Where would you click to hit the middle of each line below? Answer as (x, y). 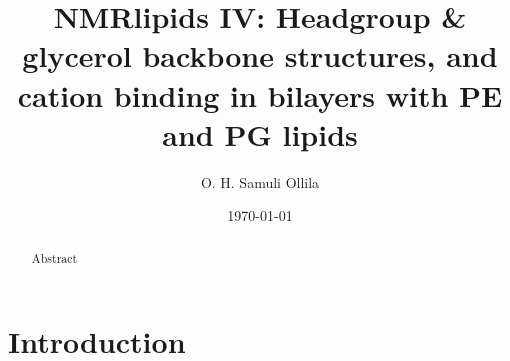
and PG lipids (260, 133)
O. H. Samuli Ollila (260, 181)
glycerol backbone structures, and (260, 55)
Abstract (54, 257)
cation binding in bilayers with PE (260, 94)
